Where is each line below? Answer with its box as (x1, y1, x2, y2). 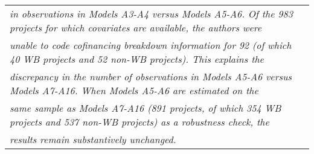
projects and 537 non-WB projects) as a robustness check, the (10, 115, 269, 129)
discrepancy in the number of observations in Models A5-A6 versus (10, 69, 292, 83)
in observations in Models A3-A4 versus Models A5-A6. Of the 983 (10, 7, 293, 21)
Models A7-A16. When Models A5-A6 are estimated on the (10, 83, 258, 97)
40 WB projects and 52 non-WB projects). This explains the (10, 52, 264, 66)
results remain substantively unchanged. (10, 132, 176, 146)
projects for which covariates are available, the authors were (10, 21, 262, 34)
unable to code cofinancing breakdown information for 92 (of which (10, 38, 292, 52)
